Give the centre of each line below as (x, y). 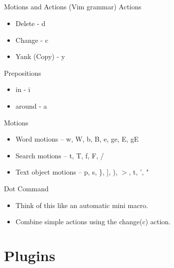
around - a (31, 105)
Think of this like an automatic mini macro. (82, 205)
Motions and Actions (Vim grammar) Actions (73, 7)
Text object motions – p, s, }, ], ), (66, 172)
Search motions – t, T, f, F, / (60, 155)
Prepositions (23, 73)
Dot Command (26, 188)
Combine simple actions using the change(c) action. (93, 222)
